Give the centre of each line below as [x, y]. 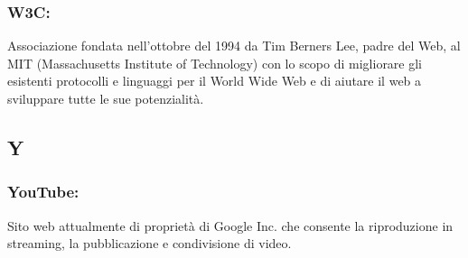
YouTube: [43, 192]
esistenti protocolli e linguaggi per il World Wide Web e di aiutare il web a [215, 81]
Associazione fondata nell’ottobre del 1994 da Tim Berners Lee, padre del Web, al [234, 46]
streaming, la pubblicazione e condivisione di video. [150, 243]
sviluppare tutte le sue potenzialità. [106, 98]
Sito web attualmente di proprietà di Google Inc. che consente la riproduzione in [230, 225]
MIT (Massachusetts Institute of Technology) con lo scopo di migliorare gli [215, 63]
